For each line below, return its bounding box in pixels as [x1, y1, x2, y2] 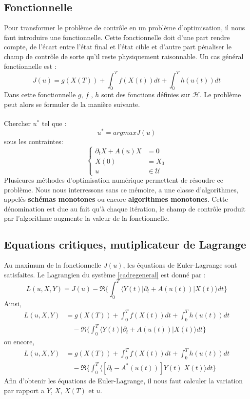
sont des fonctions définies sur [101, 89, 191, 100]
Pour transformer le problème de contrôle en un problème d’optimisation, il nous [4, 22, 245, 33]
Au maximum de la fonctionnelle [4, 260, 101, 270]
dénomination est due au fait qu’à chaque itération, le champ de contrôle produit [4, 203, 246, 213]
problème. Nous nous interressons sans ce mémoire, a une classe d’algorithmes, [4, 184, 238, 194]
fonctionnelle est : [4, 61, 57, 71]
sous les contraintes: [4, 136, 63, 146]
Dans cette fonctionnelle [4, 89, 76, 100]
